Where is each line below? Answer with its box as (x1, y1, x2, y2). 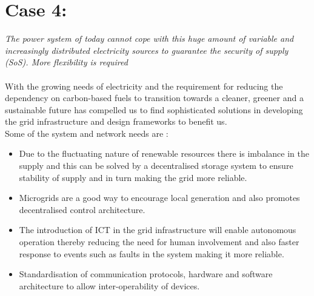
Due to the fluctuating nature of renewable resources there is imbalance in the (19, 147, 309, 160)
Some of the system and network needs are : (5, 127, 169, 139)
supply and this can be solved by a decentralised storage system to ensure (19, 159, 293, 172)
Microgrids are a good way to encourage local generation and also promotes (19, 191, 300, 204)
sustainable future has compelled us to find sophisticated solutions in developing (5, 103, 303, 116)
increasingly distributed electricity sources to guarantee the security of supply (5, 44, 289, 56)
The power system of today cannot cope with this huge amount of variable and (5, 32, 294, 45)
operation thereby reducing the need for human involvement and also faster (19, 235, 299, 248)
